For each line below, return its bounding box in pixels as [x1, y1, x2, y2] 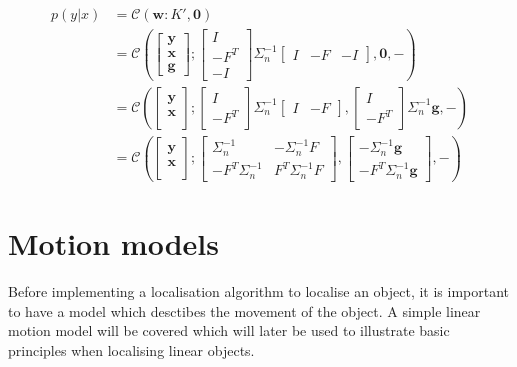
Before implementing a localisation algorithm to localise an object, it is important [8, 280, 510, 301]
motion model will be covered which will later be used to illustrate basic [8, 320, 450, 341]
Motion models [8, 223, 219, 263]
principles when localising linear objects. [8, 339, 255, 360]
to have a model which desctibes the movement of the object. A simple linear [8, 300, 481, 321]
